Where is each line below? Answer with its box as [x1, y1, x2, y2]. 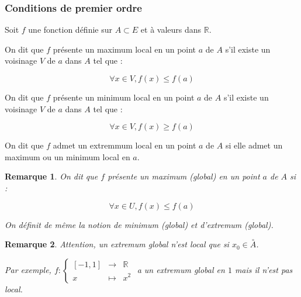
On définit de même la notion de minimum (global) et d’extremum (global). [5, 218, 274, 230]
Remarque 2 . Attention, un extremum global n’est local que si [5, 238, 229, 250]
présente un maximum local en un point [53, 43, 196, 55]
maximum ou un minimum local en [5, 150, 130, 163]
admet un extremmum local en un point [53, 139, 196, 151]
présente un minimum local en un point [53, 91, 195, 103]
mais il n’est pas [234, 263, 293, 275]
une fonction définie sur [28, 23, 112, 36]
